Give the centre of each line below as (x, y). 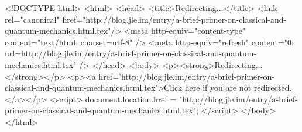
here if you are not (218, 88)
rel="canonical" (32, 19)
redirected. (273, 88)
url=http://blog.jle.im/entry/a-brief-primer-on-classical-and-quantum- (131, 53)
